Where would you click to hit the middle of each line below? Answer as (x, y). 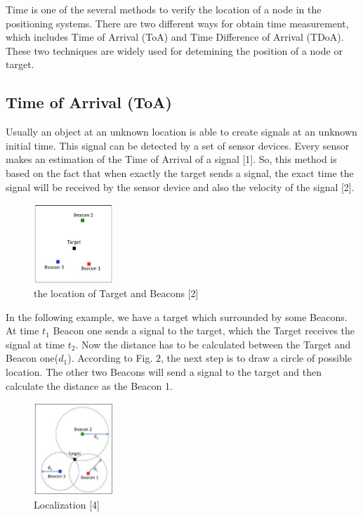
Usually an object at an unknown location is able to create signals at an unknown (181, 132)
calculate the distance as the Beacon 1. (89, 385)
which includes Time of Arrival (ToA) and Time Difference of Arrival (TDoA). (175, 37)
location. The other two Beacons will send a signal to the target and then (164, 372)
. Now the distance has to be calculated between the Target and (213, 344)
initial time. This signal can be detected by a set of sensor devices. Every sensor (178, 145)
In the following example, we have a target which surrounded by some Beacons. (177, 316)
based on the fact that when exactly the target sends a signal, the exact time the (180, 172)
